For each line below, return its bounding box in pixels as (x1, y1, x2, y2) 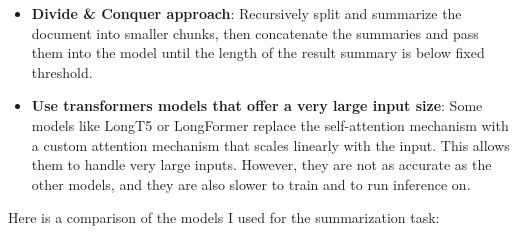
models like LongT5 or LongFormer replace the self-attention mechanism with (31, 114, 509, 135)
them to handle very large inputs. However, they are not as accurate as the (31, 154, 492, 175)
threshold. (31, 61, 93, 82)
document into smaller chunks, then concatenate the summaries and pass (31, 22, 479, 43)
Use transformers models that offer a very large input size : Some (31, 95, 483, 116)
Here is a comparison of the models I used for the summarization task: (8, 207, 440, 228)
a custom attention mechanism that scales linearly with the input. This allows (31, 134, 510, 155)
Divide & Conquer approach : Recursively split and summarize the (31, 3, 462, 23)
